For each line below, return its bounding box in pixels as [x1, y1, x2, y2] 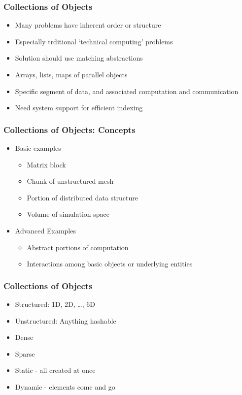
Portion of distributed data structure [27, 192, 138, 202]
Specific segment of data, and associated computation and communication [15, 86, 239, 96]
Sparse [15, 348, 35, 359]
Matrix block [27, 159, 66, 169]
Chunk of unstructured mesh [27, 176, 114, 186]
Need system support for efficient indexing [15, 102, 143, 113]
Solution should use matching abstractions [15, 53, 143, 63]
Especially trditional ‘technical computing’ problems [15, 36, 173, 46]
